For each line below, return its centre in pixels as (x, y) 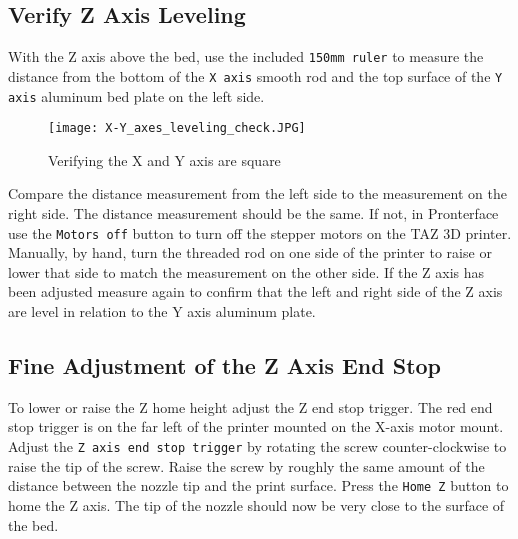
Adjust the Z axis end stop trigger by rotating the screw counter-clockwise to (257, 446)
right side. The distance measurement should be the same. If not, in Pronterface (253, 213)
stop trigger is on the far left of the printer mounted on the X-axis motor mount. (256, 426)
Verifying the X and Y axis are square (164, 159)
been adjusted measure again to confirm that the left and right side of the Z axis (255, 291)
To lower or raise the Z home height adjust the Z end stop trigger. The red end (250, 406)
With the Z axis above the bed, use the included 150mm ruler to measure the (246, 56)
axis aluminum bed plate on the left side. (136, 95)
